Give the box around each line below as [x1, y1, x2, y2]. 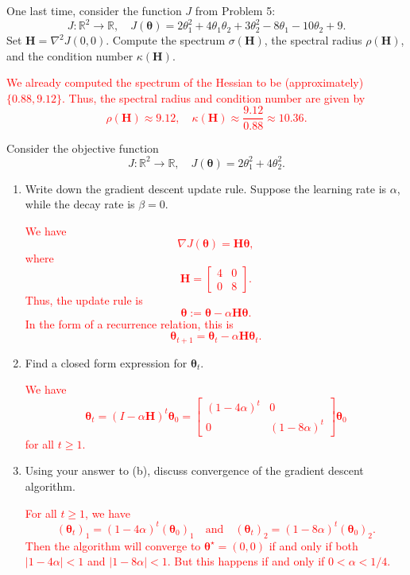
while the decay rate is [25, 196, 135, 212]
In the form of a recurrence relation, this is [25, 315, 234, 332]
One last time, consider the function [6, 2, 182, 18]
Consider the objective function [6, 139, 159, 156]
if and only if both [269, 537, 358, 554]
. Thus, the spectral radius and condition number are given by [62, 89, 366, 106]
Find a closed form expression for [25, 354, 188, 371]
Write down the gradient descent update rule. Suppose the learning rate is [25, 180, 387, 196]
